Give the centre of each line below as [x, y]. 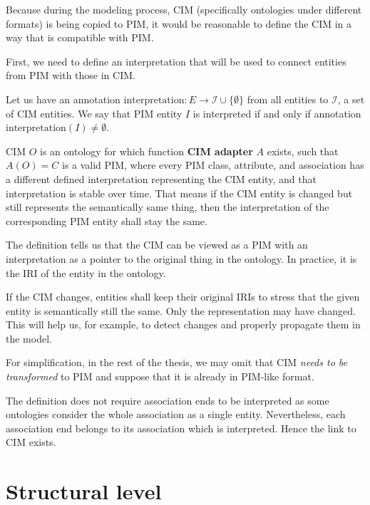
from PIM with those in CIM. [71, 75]
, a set [351, 99]
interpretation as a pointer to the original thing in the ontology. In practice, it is [181, 258]
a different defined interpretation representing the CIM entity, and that [161, 178]
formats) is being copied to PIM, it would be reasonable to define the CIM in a [179, 23]
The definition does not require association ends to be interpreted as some [168, 400]
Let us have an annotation [63, 99]
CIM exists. [31, 442]
